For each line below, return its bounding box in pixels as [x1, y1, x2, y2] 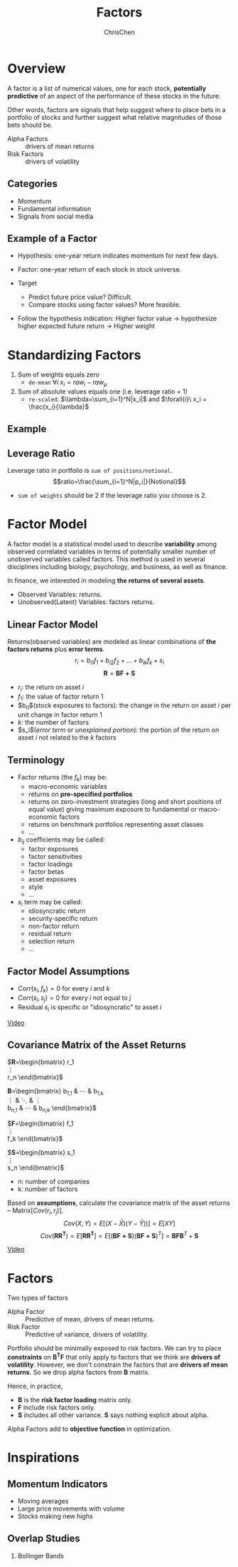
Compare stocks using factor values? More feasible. [28, 300, 181, 309]
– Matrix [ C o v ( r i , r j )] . [7, 1206, 64, 1216]
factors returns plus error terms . [7, 645, 105, 653]
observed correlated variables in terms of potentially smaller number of [7, 547, 216, 556]
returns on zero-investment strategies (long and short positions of [28, 797, 222, 806]
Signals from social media [17, 212, 94, 220]
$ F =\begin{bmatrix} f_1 [7, 1119, 74, 1128]
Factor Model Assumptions [7, 965, 130, 977]
